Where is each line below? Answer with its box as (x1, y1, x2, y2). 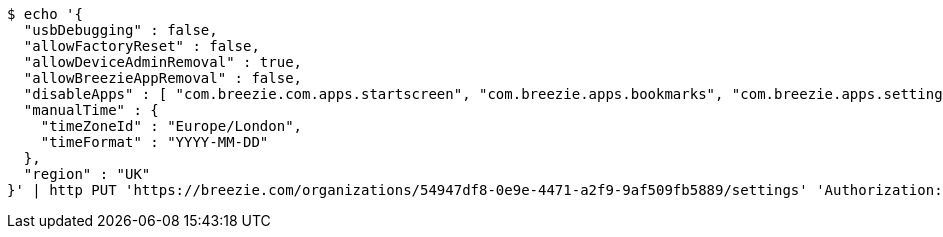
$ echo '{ (7, 6, 83, 22)
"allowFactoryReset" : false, (23, 38, 260, 54)
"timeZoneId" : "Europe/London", (40, 118, 303, 134)
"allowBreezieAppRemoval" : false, (23, 70, 303, 86)
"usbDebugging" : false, (23, 22, 218, 38)
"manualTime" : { (23, 102, 159, 118)
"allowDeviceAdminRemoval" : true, (23, 54, 303, 70)
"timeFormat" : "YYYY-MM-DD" (40, 134, 269, 150)
